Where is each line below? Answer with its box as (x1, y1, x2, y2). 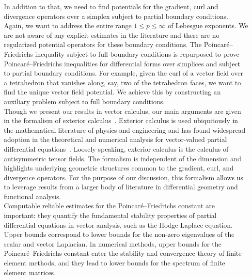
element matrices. (4, 267, 56, 277)
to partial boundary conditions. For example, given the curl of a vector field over (4, 68, 244, 78)
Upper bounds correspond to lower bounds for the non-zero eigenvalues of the (4, 229, 235, 239)
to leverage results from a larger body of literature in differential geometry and (4, 182, 238, 192)
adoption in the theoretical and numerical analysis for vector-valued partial (4, 134, 227, 144)
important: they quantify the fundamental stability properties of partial (4, 210, 217, 220)
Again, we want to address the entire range (4, 20, 132, 31)
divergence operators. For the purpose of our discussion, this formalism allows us (4, 172, 243, 182)
